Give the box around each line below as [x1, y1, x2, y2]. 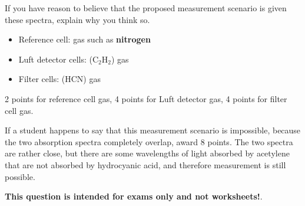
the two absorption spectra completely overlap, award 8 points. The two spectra [5, 135, 293, 148]
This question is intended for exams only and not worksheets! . [5, 190, 263, 202]
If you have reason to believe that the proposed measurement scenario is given [5, 2, 287, 14]
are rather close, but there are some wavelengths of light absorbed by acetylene [5, 147, 290, 159]
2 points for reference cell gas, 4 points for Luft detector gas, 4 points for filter [5, 92, 287, 104]
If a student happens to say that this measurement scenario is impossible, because [5, 124, 301, 136]
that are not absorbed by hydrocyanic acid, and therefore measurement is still [5, 158, 286, 171]
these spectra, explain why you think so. [5, 13, 150, 25]
